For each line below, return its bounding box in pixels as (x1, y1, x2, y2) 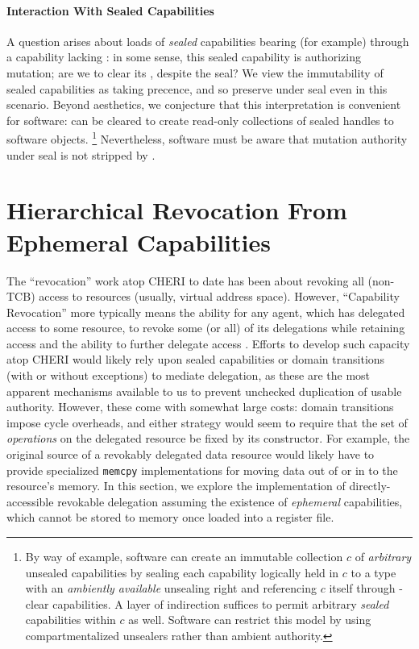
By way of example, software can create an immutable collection (25, 548, 343, 565)
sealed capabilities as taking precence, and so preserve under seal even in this (6, 80, 388, 97)
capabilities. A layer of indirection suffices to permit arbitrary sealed (52, 595, 389, 612)
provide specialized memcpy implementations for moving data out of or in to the (6, 461, 398, 478)
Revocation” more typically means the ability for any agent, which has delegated (6, 303, 405, 320)
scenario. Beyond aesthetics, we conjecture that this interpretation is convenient (6, 96, 401, 113)
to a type (351, 564, 396, 580)
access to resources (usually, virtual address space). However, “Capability (39, 288, 400, 305)
